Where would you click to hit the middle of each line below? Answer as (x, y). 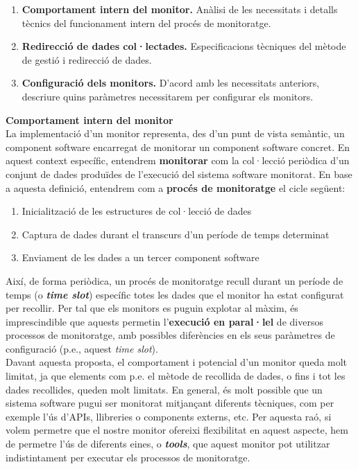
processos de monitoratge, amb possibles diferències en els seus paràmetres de (170, 335)
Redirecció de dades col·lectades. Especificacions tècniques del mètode (184, 46)
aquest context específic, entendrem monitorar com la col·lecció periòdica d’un (178, 160)
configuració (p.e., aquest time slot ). (82, 348)
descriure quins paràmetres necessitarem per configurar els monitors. (168, 96)
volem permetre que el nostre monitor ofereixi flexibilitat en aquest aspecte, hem (177, 430)
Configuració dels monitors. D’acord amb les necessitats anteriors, (171, 83)
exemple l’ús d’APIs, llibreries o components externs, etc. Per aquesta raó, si (169, 416)
